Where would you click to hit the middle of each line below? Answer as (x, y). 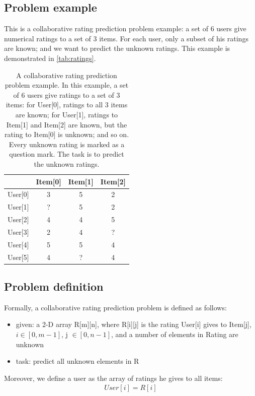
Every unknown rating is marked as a (67, 144)
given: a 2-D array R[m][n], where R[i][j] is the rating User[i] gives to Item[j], (134, 324)
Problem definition (54, 286)
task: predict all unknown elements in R (77, 361)
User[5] (18, 257)
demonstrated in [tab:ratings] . (50, 58)
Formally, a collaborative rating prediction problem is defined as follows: (115, 307)
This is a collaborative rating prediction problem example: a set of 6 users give (125, 28)
